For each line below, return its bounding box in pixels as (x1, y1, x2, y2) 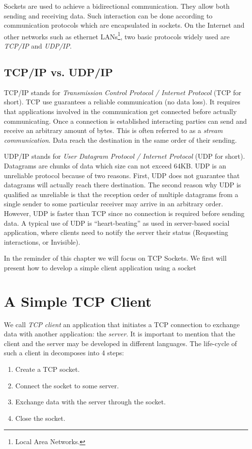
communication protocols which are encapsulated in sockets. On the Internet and (4, 20, 245, 30)
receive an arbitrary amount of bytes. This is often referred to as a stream (4, 125, 223, 135)
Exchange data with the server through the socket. (15, 397, 166, 407)
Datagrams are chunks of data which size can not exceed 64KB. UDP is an (4, 160, 226, 170)
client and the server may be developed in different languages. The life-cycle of (4, 338, 237, 348)
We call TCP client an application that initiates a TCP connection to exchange (4, 319, 240, 329)
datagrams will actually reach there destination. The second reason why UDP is (4, 180, 241, 190)
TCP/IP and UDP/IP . (4, 41, 72, 51)
